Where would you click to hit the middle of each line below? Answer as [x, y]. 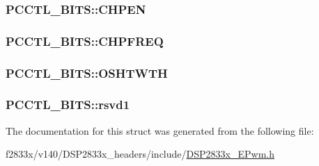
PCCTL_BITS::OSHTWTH [87, 73]
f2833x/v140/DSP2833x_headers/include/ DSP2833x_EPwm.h [140, 154]
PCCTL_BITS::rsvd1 [68, 105]
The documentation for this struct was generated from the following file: [160, 130]
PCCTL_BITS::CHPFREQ [85, 41]
